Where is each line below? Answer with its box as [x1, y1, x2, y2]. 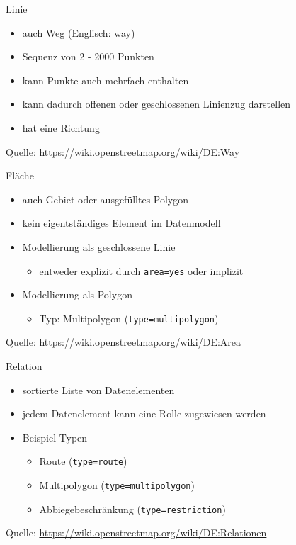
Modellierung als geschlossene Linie [22, 239, 176, 254]
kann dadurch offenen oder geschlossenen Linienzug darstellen [22, 96, 291, 111]
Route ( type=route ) [39, 454, 127, 468]
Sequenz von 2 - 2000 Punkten [22, 49, 154, 64]
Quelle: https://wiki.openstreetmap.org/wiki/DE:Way [6, 144, 240, 159]
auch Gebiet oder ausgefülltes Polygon [22, 191, 189, 206]
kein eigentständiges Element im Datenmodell [22, 215, 221, 230]
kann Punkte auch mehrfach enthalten [22, 72, 189, 87]
